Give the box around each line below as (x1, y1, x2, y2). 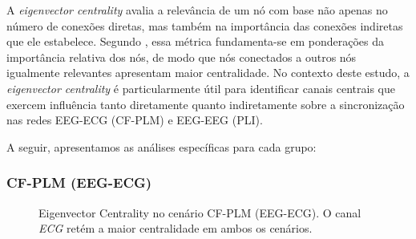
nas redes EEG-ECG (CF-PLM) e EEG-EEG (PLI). (6, 111, 263, 128)
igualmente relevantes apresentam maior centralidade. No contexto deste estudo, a (6, 64, 410, 81)
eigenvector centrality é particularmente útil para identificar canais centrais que (6, 79, 395, 96)
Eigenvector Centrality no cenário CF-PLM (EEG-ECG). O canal (38, 204, 361, 221)
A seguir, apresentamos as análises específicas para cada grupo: (6, 138, 317, 155)
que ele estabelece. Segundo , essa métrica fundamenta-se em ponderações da (6, 33, 384, 50)
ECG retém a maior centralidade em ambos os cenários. (38, 220, 313, 237)
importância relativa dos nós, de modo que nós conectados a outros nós (6, 48, 357, 65)
